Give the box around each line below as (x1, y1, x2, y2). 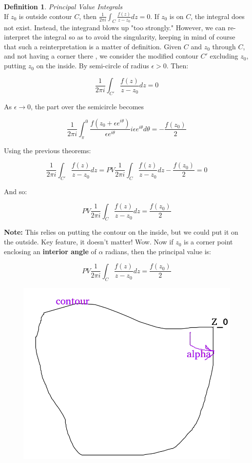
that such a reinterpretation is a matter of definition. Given (4, 41, 182, 51)
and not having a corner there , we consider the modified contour (4, 51, 198, 61)
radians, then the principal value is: (105, 246, 211, 256)
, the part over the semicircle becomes (31, 101, 144, 111)
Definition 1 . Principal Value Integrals (4, 1, 123, 11)
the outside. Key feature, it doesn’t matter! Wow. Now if (4, 237, 174, 247)
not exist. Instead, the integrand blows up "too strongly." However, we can (4, 22, 226, 32)
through (212, 41, 236, 51)
